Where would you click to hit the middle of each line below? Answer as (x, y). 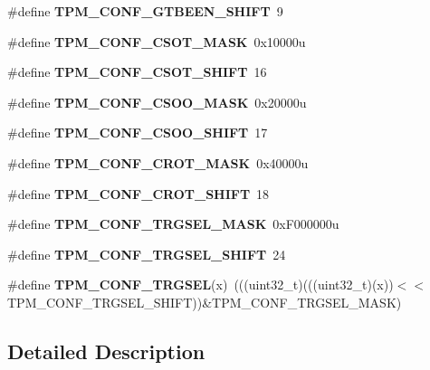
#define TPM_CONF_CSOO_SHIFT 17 (138, 133)
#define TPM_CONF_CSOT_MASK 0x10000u (157, 41)
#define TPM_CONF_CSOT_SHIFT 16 (137, 72)
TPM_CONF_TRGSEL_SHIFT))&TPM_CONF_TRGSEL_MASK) (205, 302)
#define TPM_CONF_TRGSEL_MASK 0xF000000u (173, 224)
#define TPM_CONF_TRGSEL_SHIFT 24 (147, 254)
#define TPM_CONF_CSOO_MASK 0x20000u (157, 102)
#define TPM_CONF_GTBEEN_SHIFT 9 (145, 11)
